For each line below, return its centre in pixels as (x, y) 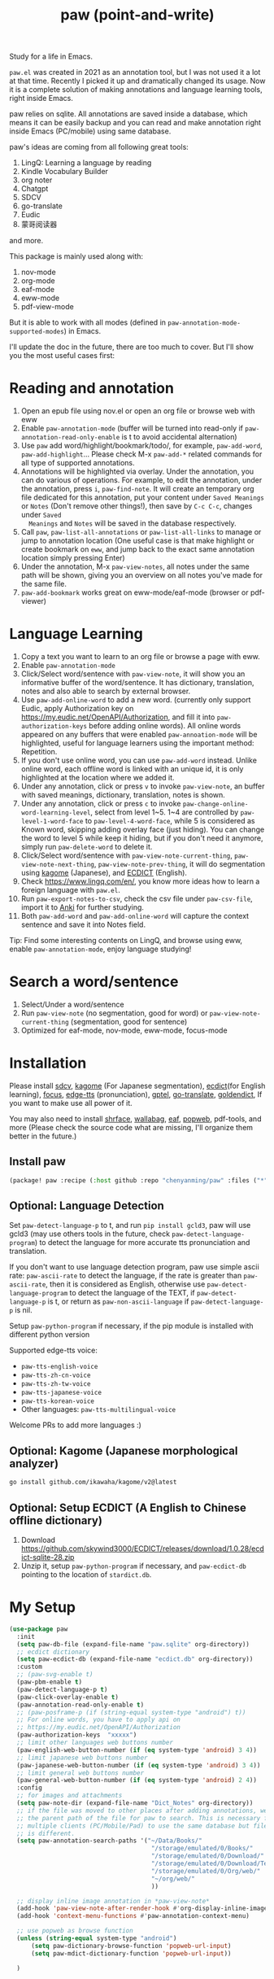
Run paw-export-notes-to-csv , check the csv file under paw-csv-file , (137, 899)
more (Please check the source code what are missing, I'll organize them (131, 1127)
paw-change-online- (215, 804)
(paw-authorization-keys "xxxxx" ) (77, 1735)
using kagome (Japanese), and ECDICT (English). (104, 873)
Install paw (37, 1162)
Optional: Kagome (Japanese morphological (124, 1450)
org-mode (38, 281)
